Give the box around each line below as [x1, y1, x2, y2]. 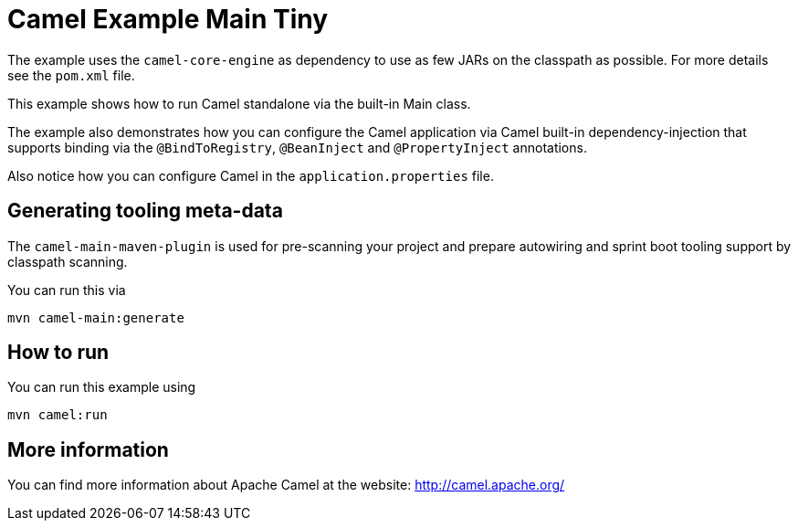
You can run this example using [7, 379, 196, 396]
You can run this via [7, 281, 126, 298]
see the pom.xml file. [7, 67, 135, 83]
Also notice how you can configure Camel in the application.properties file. [7, 167, 494, 184]
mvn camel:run [7, 407, 108, 423]
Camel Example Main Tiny [7, 4, 329, 35]
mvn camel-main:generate [7, 310, 184, 325]
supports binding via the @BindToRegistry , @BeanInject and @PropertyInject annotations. [7, 139, 587, 155]
